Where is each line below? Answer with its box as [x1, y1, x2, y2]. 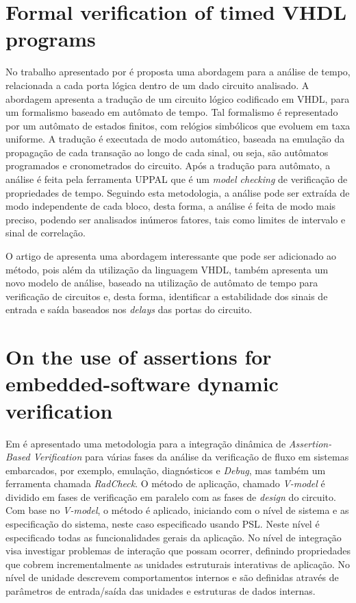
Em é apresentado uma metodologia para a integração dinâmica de [5, 436, 286, 450]
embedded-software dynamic [5, 369, 279, 397]
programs [5, 25, 96, 53]
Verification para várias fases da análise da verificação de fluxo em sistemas [33, 450, 349, 464]
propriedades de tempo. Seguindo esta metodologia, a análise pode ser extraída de [5, 185, 350, 199]
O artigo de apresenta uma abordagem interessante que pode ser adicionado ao [5, 249, 337, 263]
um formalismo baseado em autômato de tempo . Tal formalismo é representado [5, 105, 338, 119]
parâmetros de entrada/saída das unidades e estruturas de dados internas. [5, 584, 316, 598]
